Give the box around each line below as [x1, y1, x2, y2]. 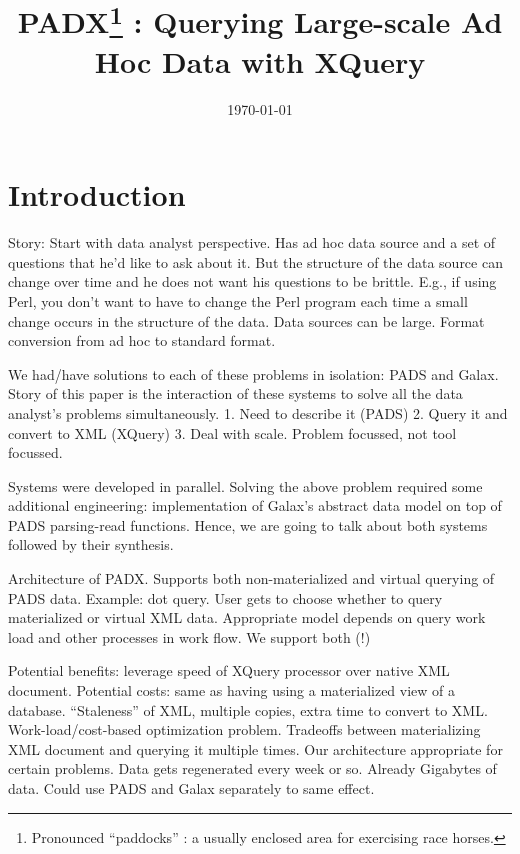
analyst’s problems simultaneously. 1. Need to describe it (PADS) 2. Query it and [8, 402, 508, 423]
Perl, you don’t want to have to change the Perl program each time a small [8, 290, 468, 311]
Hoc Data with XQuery [94, 40, 426, 81]
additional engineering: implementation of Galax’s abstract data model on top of [8, 495, 502, 516]
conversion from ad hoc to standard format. [8, 330, 276, 351]
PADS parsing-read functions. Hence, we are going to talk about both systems [8, 514, 488, 535]
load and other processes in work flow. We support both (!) [8, 626, 371, 647]
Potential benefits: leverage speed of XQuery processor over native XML [8, 660, 450, 681]
